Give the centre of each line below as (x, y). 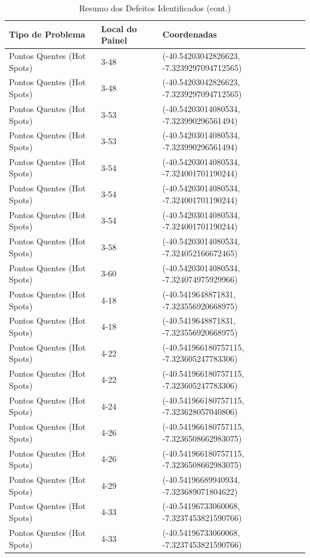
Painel (114, 40)
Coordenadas (190, 34)
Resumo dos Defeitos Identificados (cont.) (155, 8)
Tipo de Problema (47, 34)
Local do (119, 28)
